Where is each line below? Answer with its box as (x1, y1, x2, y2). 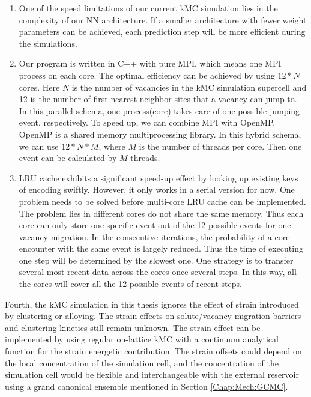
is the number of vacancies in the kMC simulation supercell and (71, 80, 307, 93)
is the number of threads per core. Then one (139, 139, 302, 152)
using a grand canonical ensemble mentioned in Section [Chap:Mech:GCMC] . (5, 380, 288, 392)
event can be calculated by (19, 151, 117, 164)
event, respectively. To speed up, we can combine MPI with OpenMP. (19, 116, 276, 129)
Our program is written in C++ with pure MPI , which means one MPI (19, 57, 282, 70)
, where (98, 139, 125, 152)
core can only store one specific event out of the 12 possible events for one (19, 219, 291, 231)
